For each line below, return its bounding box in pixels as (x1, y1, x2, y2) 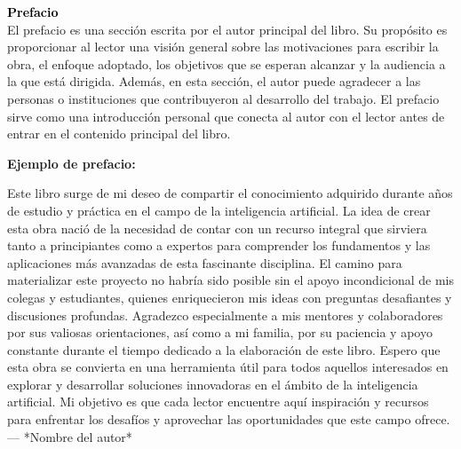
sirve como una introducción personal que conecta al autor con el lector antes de (7, 106, 445, 125)
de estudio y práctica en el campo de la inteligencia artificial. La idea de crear (7, 201, 431, 219)
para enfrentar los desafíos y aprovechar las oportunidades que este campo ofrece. (7, 410, 450, 429)
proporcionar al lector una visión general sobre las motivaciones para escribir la (7, 37, 439, 56)
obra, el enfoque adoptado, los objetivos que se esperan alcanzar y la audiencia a (7, 54, 446, 73)
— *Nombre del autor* (7, 427, 132, 445)
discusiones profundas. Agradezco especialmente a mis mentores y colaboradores (7, 305, 443, 324)
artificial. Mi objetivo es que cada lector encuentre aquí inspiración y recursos (7, 392, 429, 411)
